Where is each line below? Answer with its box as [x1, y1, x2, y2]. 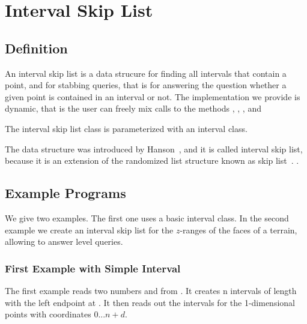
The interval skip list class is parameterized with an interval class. [5, 122, 248, 134]
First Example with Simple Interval [5, 260, 181, 275]
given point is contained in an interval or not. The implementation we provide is [5, 90, 300, 103]
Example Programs [5, 184, 126, 202]
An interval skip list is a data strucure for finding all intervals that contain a [5, 67, 287, 79]
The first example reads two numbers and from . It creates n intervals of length [5, 284, 297, 296]
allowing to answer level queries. [5, 235, 123, 248]
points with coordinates [5, 308, 91, 320]
